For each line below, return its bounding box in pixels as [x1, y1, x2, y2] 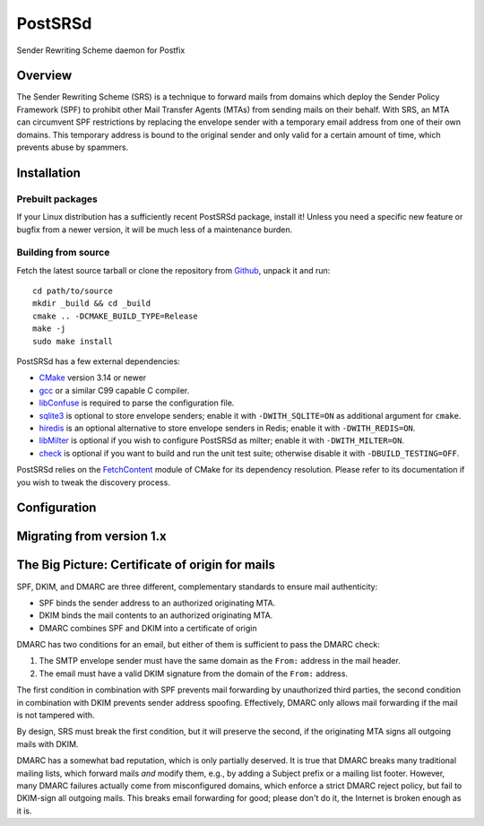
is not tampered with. [16, 709, 95, 721]
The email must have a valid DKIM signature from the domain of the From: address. [39, 668, 349, 679]
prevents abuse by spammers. [16, 142, 129, 152]
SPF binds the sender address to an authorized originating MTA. [39, 597, 276, 608]
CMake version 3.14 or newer [39, 372, 147, 383]
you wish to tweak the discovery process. [16, 476, 170, 488]
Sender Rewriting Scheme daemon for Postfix [16, 45, 186, 56]
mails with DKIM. [16, 738, 79, 749]
